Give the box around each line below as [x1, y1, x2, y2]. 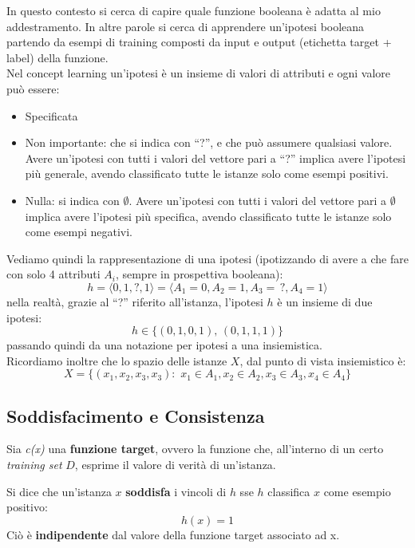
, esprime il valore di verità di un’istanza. [74, 456, 276, 473]
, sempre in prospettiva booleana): [115, 266, 283, 282]
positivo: [6, 499, 48, 515]
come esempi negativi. [25, 223, 133, 240]
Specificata [25, 107, 78, 124]
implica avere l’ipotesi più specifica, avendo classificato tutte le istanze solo [25, 207, 392, 224]
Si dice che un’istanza [6, 483, 112, 499]
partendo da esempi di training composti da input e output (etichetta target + [6, 34, 392, 50]
